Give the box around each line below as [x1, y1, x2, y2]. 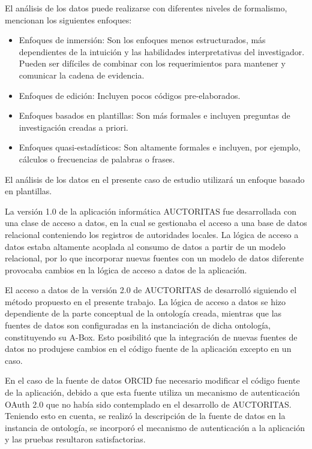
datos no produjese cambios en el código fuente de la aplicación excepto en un [5, 342, 292, 355]
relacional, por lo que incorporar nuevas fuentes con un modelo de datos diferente [5, 252, 304, 264]
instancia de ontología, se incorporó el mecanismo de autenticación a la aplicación [5, 421, 305, 433]
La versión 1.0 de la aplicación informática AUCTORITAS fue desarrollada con [5, 204, 297, 217]
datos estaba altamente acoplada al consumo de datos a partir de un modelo [5, 240, 286, 252]
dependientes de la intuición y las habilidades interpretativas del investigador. [19, 45, 305, 58]
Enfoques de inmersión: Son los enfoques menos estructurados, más [19, 34, 266, 46]
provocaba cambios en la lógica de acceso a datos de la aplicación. [5, 263, 247, 276]
